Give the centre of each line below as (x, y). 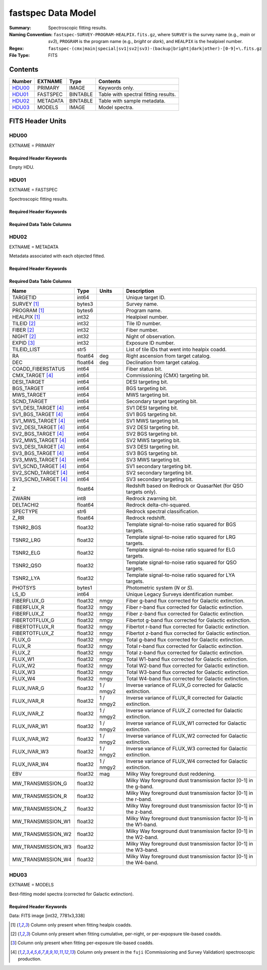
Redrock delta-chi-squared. (158, 505)
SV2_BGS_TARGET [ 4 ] (38, 434)
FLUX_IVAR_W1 (30, 726)
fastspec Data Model (53, 13)
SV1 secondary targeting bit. (159, 466)
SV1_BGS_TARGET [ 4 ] (38, 414)
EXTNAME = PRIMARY (32, 145)
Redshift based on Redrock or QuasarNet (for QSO (185, 486)
